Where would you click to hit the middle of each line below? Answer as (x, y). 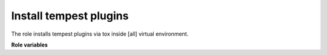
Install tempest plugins (70, 16)
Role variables (29, 45)
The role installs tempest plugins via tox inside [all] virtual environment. (100, 34)
